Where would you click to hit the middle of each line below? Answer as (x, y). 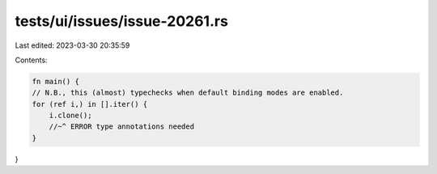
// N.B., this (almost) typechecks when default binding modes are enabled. (188, 93)
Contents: (31, 60)
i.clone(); (70, 116)
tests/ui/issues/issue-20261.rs (121, 21)
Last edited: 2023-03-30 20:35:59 (72, 45)
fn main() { (56, 81)
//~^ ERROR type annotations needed (121, 127)
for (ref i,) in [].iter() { (90, 104)
